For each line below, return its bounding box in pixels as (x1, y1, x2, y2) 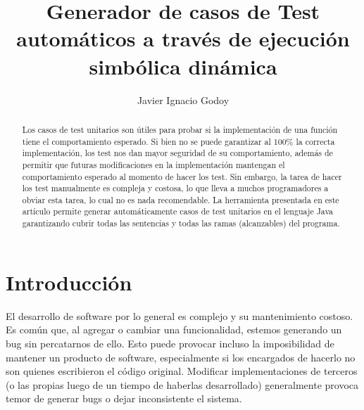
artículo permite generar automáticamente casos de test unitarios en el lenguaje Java (22, 205, 333, 217)
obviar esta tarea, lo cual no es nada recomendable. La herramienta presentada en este (22, 193, 339, 205)
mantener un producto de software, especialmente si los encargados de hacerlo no (6, 350, 356, 364)
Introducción (6, 267, 132, 296)
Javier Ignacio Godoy (137, 92, 230, 107)
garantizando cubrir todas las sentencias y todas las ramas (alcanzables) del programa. (22, 217, 340, 229)
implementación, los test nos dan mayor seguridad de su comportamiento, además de (22, 147, 333, 159)
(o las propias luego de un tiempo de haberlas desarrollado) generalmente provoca (6, 377, 359, 392)
